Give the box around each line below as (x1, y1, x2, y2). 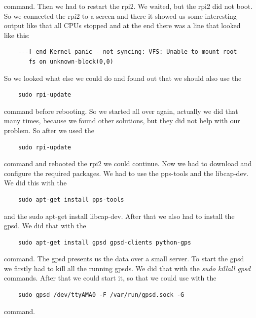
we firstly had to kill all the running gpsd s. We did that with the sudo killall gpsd (4, 263, 251, 273)
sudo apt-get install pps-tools (18, 196, 124, 203)
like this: (4, 30, 30, 40)
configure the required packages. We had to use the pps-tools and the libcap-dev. (4, 168, 249, 178)
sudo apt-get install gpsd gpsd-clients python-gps (18, 239, 191, 246)
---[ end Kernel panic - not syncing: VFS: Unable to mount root (18, 48, 237, 56)
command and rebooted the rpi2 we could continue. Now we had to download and (4, 158, 252, 169)
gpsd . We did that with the (4, 220, 86, 231)
